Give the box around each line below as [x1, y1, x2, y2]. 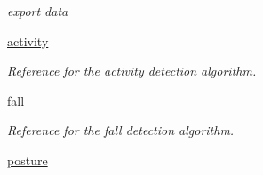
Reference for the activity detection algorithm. [7, 61, 257, 80]
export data [7, 2, 68, 20]
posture [7, 150, 48, 169]
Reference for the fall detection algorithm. [7, 121, 235, 139]
